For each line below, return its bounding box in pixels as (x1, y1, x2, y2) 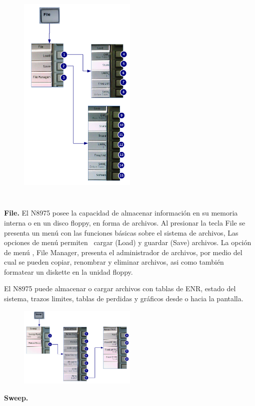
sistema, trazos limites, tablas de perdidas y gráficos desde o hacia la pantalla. (4, 293, 243, 304)
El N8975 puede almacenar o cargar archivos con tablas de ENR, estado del (4, 283, 236, 294)
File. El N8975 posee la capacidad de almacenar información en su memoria (4, 208, 238, 218)
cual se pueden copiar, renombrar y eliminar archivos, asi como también (4, 257, 224, 267)
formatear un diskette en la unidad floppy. (4, 266, 133, 277)
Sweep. (4, 392, 28, 402)
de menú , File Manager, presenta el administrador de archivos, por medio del (4, 247, 242, 257)
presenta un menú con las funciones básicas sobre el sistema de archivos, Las (4, 227, 238, 238)
